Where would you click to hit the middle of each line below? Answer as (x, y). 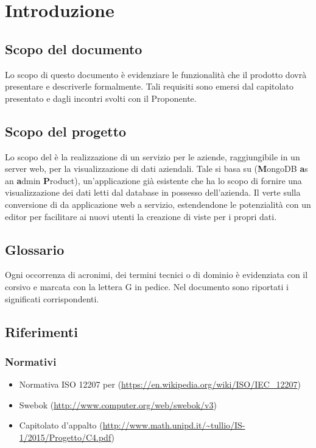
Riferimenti (41, 331)
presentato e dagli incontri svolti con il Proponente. (101, 98)
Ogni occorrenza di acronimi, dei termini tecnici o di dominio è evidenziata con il (156, 275)
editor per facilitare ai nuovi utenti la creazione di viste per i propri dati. (141, 216)
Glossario (35, 249)
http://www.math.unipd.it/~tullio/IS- (174, 425)
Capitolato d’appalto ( (61, 425)
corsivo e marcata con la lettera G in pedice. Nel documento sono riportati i (147, 286)
